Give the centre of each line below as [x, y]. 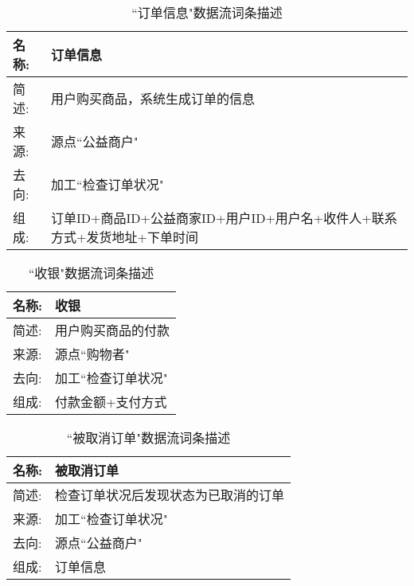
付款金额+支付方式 [111, 402]
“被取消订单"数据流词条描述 [148, 438]
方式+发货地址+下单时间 [125, 237]
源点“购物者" [92, 354]
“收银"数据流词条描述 [91, 273]
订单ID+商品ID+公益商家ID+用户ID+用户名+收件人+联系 [224, 218]
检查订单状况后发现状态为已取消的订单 [170, 495]
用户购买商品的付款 [113, 330]
